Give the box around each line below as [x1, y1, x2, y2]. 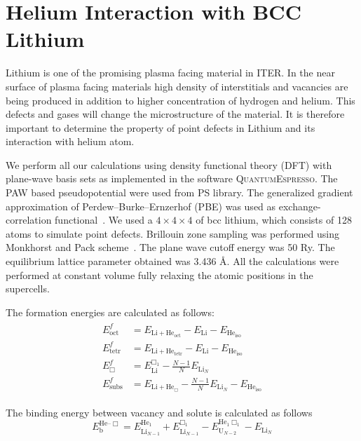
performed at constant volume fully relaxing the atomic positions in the [6, 267, 313, 282]
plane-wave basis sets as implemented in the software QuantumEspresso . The [6, 171, 338, 186]
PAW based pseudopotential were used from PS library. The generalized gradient [6, 185, 353, 200]
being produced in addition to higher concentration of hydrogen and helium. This [6, 93, 355, 107]
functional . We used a [55, 212, 153, 227]
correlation [6, 212, 52, 227]
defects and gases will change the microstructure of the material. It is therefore [6, 107, 345, 121]
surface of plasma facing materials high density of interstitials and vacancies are [6, 79, 348, 93]
